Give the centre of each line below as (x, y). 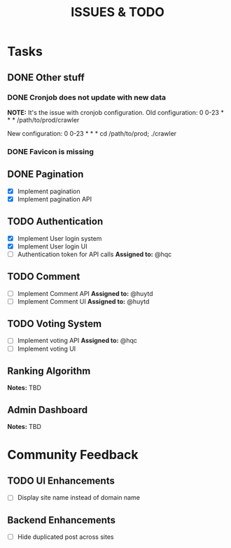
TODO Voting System (55, 324)
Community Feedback (73, 455)
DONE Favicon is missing (51, 151)
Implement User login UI (52, 246)
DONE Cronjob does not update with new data (87, 97)
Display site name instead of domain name (78, 498)
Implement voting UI (47, 349)
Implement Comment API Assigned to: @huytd (85, 293)
